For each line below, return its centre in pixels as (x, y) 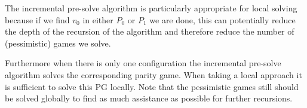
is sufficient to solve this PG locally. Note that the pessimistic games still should (152, 86)
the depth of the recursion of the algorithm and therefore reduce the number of (150, 31)
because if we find (37, 19)
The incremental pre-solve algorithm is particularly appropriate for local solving (151, 8)
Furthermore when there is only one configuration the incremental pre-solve (143, 63)
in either (98, 19)
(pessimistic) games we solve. (58, 43)
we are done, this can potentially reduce (222, 19)
